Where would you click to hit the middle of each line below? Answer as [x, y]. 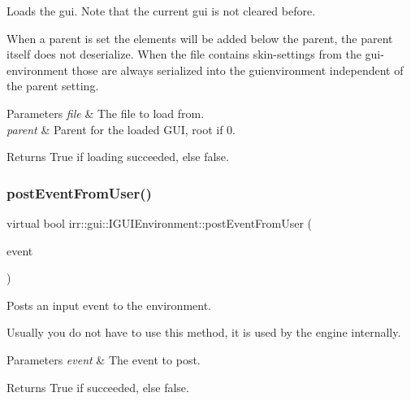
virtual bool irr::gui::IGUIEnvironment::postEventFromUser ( [160, 222]
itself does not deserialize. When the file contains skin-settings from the [184, 54]
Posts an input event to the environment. [109, 305]
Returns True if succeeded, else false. [98, 387]
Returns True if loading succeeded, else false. [118, 157]
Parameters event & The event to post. [104, 359]
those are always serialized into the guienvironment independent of [238, 70]
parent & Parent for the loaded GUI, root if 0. [121, 129]
